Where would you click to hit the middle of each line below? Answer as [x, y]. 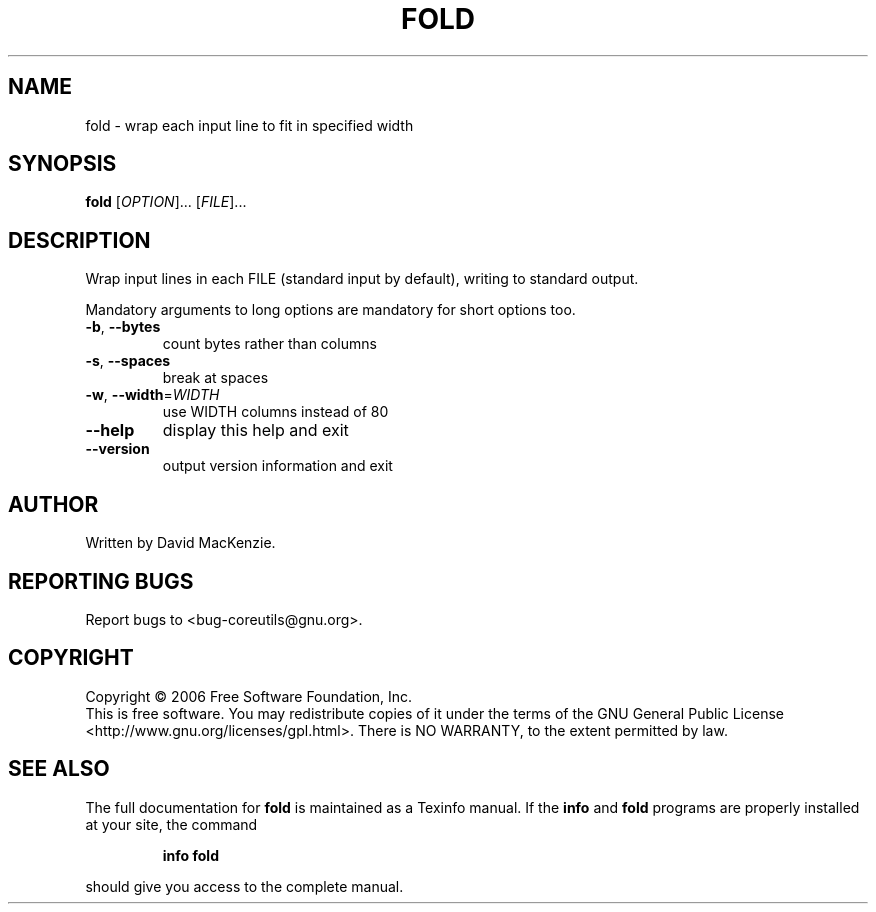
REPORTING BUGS [101, 581]
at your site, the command [171, 824]
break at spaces [215, 378]
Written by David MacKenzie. [180, 543]
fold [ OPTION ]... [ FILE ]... [166, 202]
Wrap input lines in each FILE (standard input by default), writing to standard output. [362, 279]
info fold [190, 855]
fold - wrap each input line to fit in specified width [249, 125]
